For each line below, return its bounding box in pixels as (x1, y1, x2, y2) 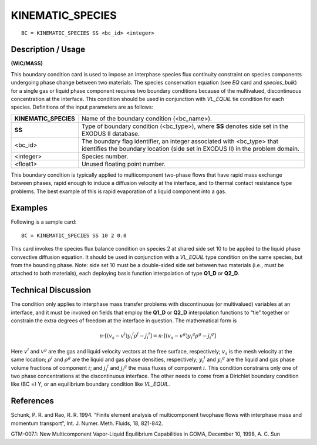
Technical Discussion (11, 285, 91, 295)
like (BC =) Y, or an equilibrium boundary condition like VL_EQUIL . (11, 380, 170, 387)
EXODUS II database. (81, 129, 140, 137)
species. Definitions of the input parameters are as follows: (11, 103, 154, 111)
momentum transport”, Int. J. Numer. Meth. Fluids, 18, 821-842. (11, 420, 163, 427)
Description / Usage (11, 45, 85, 55)
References (11, 396, 54, 406)
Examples (11, 203, 48, 213)
